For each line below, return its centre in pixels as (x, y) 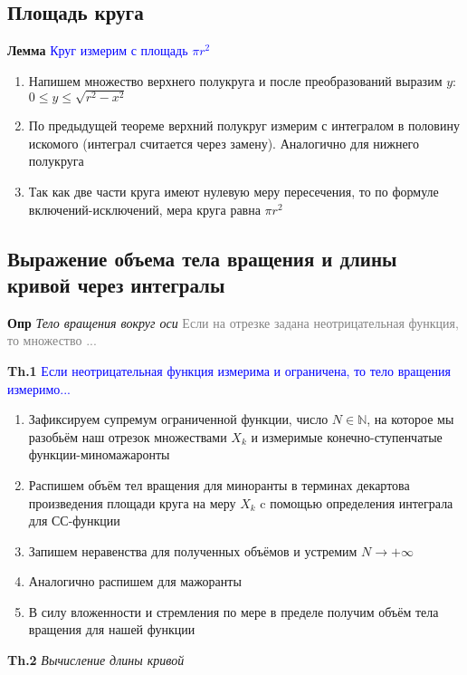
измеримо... (39, 388)
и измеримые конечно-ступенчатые (347, 436)
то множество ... (52, 340)
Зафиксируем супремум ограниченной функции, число (178, 419)
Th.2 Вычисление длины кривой (96, 660)
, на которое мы (410, 419)
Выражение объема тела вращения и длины (202, 258)
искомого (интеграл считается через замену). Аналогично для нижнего (224, 143)
